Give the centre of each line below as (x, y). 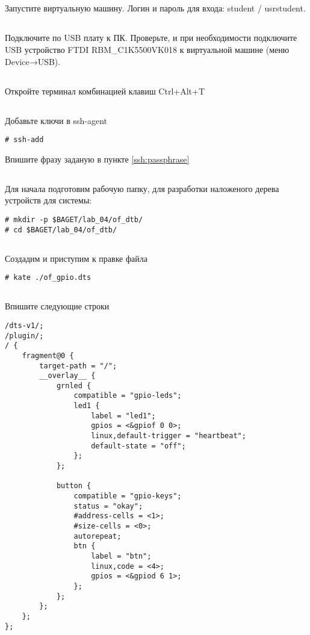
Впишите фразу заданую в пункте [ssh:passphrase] (97, 159)
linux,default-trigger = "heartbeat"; (169, 436)
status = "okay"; (108, 506)
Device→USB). (33, 61)
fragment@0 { (48, 355)
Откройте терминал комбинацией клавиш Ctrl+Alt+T (105, 91)
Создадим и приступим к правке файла (76, 258)
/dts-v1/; (24, 325)
